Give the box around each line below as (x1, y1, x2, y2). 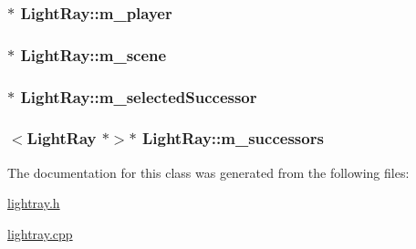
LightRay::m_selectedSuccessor (20, 85, 257, 108)
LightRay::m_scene (20, 43, 167, 66)
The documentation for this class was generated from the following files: (7, 162, 410, 182)
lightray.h (7, 193, 60, 213)
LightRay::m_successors (141, 127, 324, 150)
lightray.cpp (7, 223, 73, 243)
